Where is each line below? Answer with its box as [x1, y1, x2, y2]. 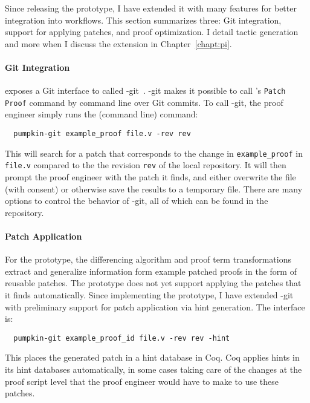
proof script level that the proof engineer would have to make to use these [5, 375, 279, 387]
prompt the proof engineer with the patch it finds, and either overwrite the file [5, 171, 296, 183]
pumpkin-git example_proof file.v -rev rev [13, 129, 191, 139]
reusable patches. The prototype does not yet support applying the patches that [5, 277, 302, 289]
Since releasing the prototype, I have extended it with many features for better [5, 2, 297, 14]
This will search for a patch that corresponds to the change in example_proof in [5, 146, 303, 159]
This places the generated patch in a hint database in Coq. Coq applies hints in [5, 351, 300, 364]
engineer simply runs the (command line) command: [5, 108, 198, 120]
